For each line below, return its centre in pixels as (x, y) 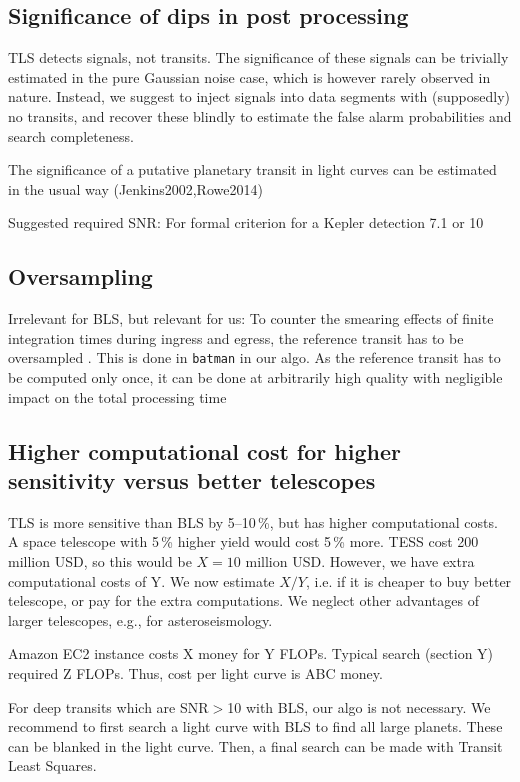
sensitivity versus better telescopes (192, 479)
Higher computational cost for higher (204, 450)
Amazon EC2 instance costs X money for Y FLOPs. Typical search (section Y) (251, 653)
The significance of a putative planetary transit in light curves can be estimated (252, 169)
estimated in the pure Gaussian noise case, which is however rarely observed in (249, 76)
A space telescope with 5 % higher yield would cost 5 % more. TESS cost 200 (243, 541)
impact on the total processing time (117, 396)
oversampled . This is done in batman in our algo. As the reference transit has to (254, 357)
